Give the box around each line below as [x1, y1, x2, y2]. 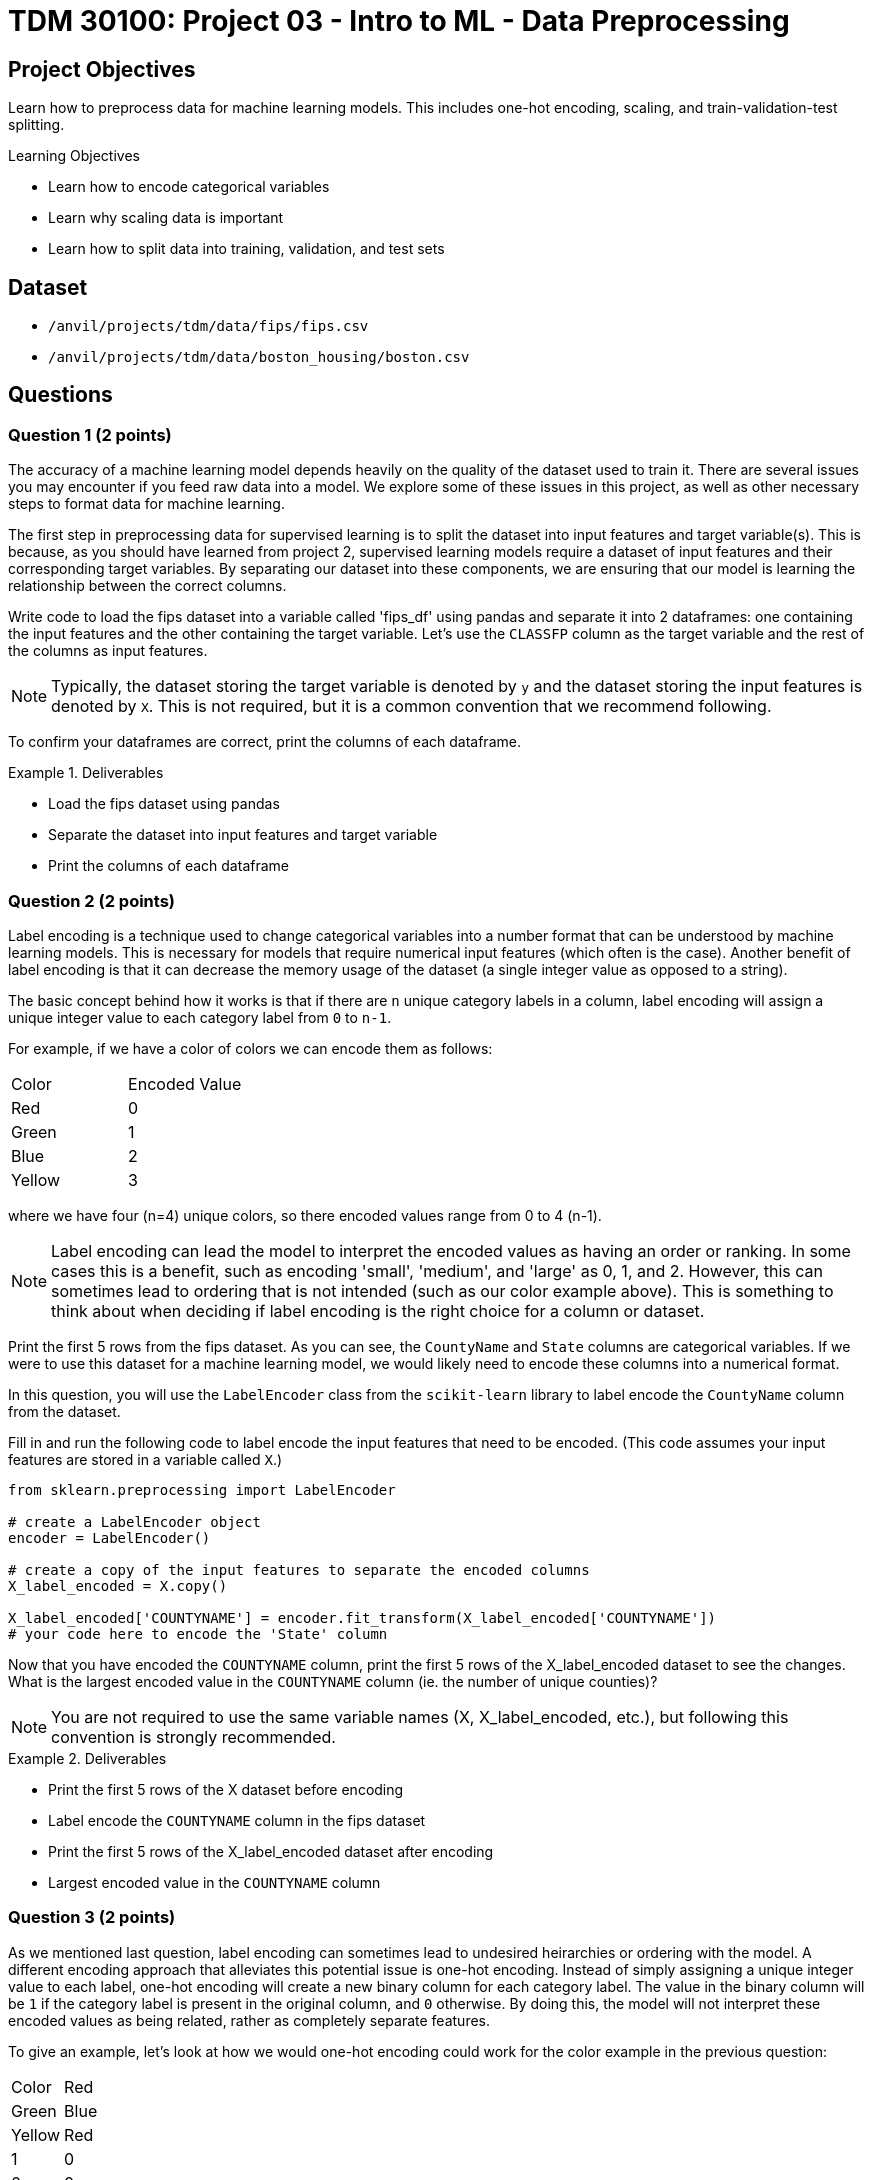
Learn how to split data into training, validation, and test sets [48, 240, 445, 258]
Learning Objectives [8, 147, 140, 165]
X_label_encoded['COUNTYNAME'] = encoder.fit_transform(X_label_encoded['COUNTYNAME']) [8, 1609, 717, 1626]
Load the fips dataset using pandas [48, 795, 280, 813]
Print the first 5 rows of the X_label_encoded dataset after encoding [48, 1842, 494, 1860]
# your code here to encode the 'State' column [8, 1625, 388, 1642]
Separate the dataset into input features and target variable [48, 826, 438, 844]
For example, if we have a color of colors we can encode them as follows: [8, 1039, 493, 1057]
